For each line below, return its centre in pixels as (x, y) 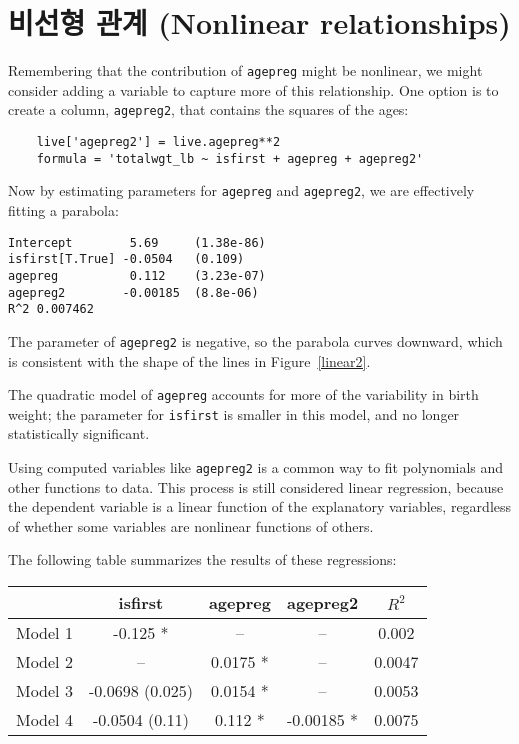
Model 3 (44, 691)
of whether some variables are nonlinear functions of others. (191, 525)
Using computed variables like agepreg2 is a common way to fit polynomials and (256, 467)
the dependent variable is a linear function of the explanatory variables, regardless (260, 506)
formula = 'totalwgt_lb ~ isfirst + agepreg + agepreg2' (230, 158)
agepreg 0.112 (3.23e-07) (137, 275)
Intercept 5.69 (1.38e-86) (137, 242)
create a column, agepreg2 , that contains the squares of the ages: (208, 109)
